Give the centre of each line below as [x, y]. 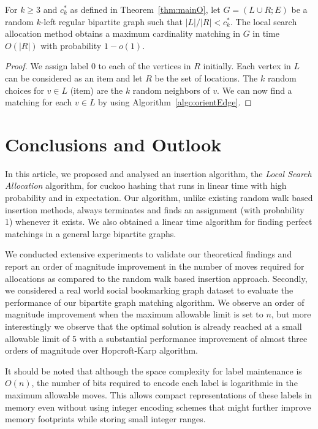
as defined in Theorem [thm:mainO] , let [145, 9]
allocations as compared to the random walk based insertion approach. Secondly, [156, 278]
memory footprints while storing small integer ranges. [105, 419]
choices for [25, 90]
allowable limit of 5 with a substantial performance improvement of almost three [156, 338]
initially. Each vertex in [247, 66]
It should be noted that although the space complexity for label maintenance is [153, 370]
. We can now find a [255, 90]
